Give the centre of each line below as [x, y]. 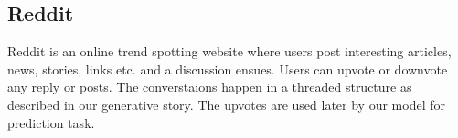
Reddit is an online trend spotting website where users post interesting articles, [229, 51]
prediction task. [51, 122]
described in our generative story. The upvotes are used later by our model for [226, 104]
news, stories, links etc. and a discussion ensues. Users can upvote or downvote [228, 69]
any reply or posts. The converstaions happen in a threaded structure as [210, 87]
